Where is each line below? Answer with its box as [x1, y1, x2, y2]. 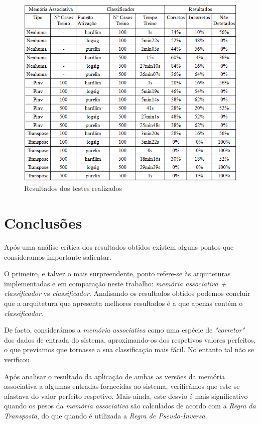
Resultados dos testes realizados [24, 183, 122, 193]
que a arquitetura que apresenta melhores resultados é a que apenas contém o [4, 298, 243, 308]
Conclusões [4, 213, 82, 233]
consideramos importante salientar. [4, 251, 111, 262]
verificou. [4, 354, 32, 365]
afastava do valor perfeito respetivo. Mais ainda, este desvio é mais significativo [4, 390, 248, 401]
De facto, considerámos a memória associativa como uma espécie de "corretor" [4, 325, 245, 335]
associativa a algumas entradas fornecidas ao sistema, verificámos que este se [4, 381, 240, 391]
